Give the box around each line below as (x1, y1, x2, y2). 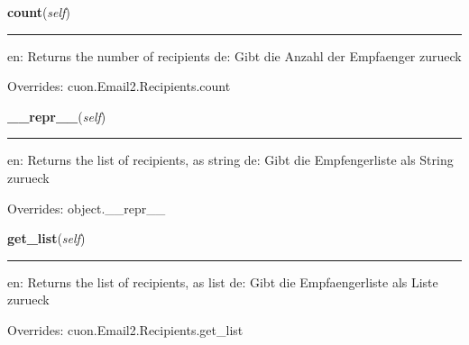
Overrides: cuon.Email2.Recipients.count (7, 77, 231, 95)
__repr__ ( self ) (7, 106, 106, 125)
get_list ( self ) (7, 229, 86, 248)
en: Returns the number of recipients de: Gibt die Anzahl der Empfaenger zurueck (7, 46, 462, 65)
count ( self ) (7, 3, 70, 21)
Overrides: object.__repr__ (7, 198, 166, 217)
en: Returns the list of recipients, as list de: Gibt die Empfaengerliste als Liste (7, 272, 438, 291)
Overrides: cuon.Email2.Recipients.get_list (7, 320, 244, 339)
